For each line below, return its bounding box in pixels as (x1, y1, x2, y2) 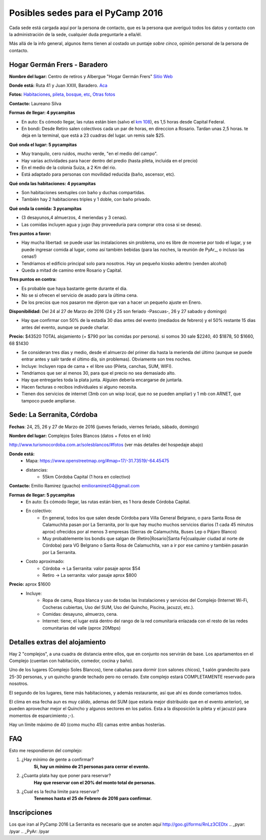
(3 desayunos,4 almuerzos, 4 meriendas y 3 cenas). (21, 215, 128, 221)
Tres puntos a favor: (9, 231, 52, 237)
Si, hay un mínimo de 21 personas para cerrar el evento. (33, 763, 150, 769)
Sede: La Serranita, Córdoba (9, 410, 98, 419)
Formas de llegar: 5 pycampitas (9, 492, 75, 498)
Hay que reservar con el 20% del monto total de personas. (33, 779, 156, 785)
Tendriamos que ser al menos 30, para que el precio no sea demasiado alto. (21, 370, 176, 376)
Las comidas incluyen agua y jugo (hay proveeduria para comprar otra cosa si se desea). (21, 221, 202, 227)
